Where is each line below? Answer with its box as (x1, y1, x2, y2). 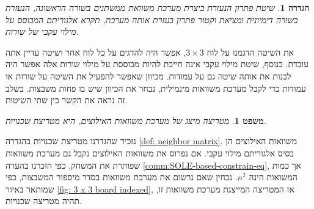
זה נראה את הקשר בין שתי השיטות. (5, 94, 128, 106)
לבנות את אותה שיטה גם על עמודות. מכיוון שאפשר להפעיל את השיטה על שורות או (5, 69, 291, 82)
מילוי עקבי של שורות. (5, 25, 79, 38)
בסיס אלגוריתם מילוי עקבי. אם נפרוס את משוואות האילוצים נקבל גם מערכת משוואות (5, 146, 294, 159)
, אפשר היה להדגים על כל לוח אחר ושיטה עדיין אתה (5, 45, 186, 58)
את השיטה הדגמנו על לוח (206, 45, 294, 58)
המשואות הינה (249, 170, 298, 183)
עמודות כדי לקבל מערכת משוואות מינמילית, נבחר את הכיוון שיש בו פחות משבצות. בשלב (5, 81, 306, 94)
